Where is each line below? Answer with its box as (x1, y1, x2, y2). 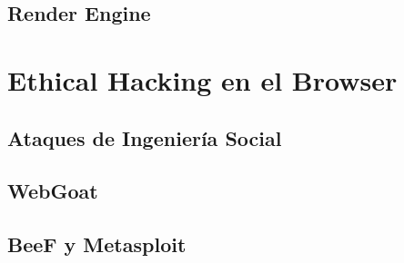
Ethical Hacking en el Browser (7, 61, 398, 98)
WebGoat (7, 177, 98, 205)
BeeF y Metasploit (7, 230, 187, 258)
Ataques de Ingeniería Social (7, 123, 282, 151)
